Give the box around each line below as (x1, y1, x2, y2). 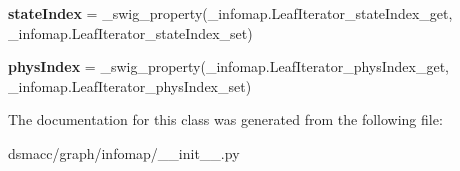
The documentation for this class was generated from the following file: (8, 109, 443, 130)
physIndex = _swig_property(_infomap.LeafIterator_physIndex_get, (8, 56, 450, 77)
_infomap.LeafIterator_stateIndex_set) (8, 22, 253, 43)
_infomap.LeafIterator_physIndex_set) (8, 75, 252, 96)
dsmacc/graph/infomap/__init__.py (8, 142, 240, 163)
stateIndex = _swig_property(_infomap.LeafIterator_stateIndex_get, (8, 3, 453, 23)
